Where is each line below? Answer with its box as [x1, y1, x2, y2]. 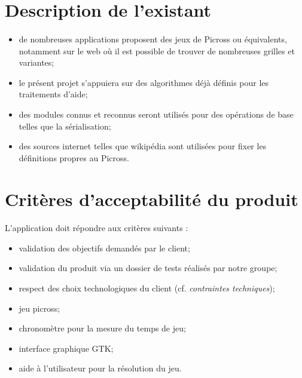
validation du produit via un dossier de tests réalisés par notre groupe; [19, 262, 277, 274]
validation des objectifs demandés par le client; [19, 241, 190, 254]
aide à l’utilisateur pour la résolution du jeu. [19, 362, 182, 374]
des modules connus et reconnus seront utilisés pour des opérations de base [19, 107, 294, 120]
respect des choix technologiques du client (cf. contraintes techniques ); [19, 282, 275, 294]
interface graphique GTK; [19, 342, 114, 354]
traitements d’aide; [19, 88, 88, 100]
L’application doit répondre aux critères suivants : [5, 222, 188, 234]
